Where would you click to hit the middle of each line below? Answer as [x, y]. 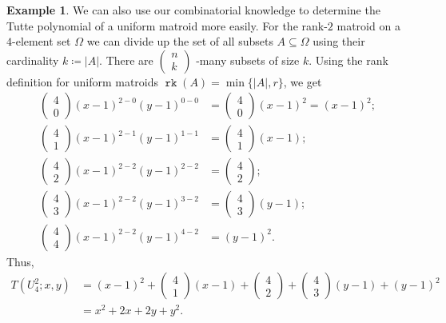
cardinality [33, 60]
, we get [303, 81]
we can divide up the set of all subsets [180, 41]
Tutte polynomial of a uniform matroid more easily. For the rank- [167, 25]
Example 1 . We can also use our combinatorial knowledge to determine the [193, 10]
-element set [42, 41]
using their [339, 41]
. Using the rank [348, 60]
